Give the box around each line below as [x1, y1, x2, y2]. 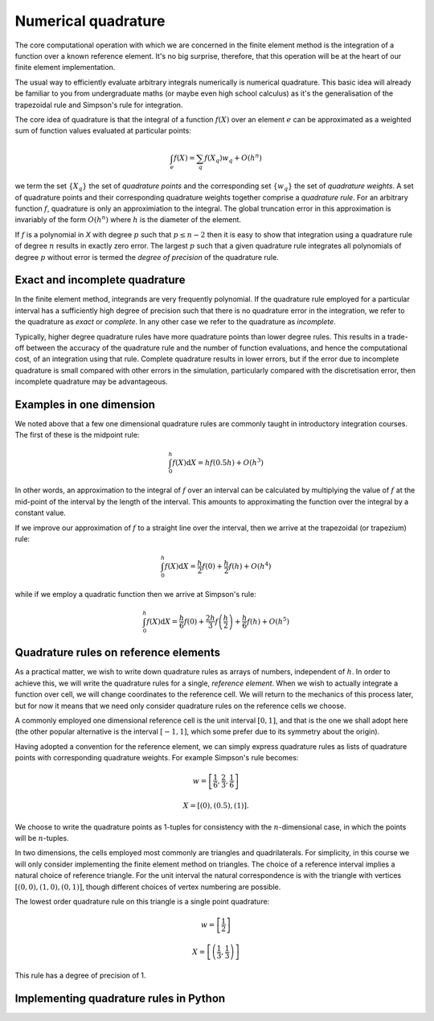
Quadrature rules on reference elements [14, 646, 221, 660]
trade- [387, 331, 409, 341]
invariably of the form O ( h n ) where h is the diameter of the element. [14, 214, 241, 224]
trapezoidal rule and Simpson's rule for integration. [14, 100, 183, 109]
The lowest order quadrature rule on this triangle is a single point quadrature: [14, 896, 270, 906]
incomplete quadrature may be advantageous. [14, 377, 168, 386]
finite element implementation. [14, 63, 116, 72]
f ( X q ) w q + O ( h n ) [204, 152, 263, 165]
